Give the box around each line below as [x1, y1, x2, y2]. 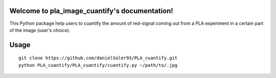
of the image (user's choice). [9, 27, 71, 33]
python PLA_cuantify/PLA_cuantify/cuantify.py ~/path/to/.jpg [18, 62, 178, 68]
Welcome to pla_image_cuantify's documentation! [9, 7, 173, 15]
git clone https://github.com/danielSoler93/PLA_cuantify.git [18, 55, 178, 61]
